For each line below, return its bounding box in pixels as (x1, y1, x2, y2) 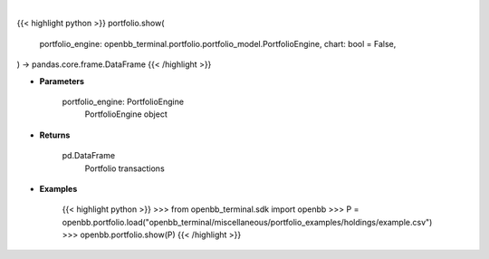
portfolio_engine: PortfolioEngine (62, 96, 185, 107)
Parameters (39, 75, 85, 86)
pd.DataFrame (62, 150, 116, 161)
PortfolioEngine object (84, 109, 168, 120)
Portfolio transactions (84, 163, 165, 174)
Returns (39, 129, 71, 140)
